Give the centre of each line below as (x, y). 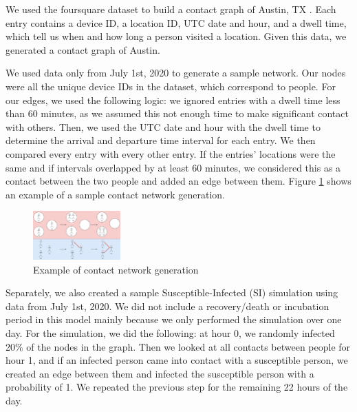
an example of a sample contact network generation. (116, 194)
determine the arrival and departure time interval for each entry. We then (161, 140)
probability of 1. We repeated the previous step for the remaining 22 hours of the (177, 387)
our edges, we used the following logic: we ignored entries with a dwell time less (173, 100)
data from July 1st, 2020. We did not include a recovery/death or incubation (167, 306)
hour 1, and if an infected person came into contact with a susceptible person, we (177, 360)
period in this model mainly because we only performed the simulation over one (174, 319)
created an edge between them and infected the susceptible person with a (160, 373)
